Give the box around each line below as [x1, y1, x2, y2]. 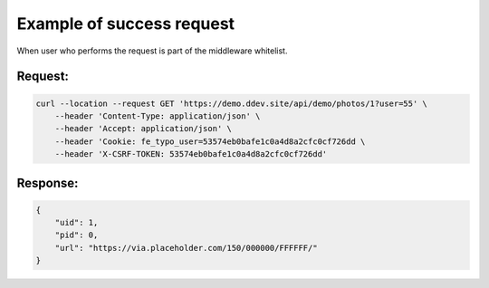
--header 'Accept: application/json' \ [54, 123, 233, 134]
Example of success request [16, 14, 235, 34]
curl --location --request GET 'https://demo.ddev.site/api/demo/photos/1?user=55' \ [35, 98, 427, 109]
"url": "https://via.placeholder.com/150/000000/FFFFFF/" [54, 243, 318, 253]
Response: [16, 175, 79, 190]
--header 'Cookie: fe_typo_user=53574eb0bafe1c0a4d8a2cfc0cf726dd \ [54, 136, 366, 147]
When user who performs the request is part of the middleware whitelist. [16, 45, 288, 56]
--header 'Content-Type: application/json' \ [54, 110, 261, 121]
